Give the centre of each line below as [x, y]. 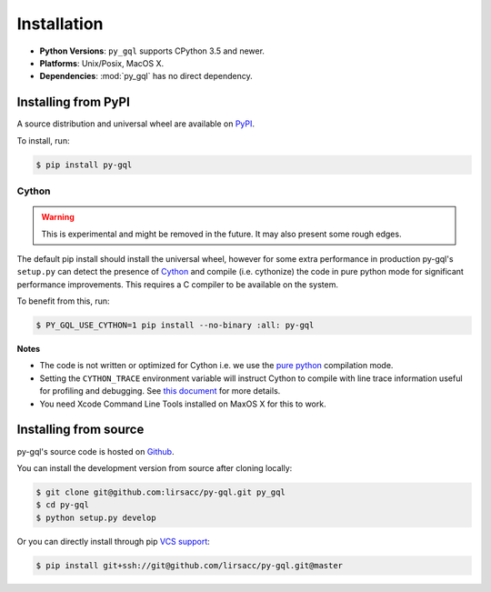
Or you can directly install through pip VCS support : [114, 541]
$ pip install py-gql [84, 165]
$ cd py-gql [63, 505]
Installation [60, 24]
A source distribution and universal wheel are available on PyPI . [135, 124]
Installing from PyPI [74, 102]
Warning [58, 217]
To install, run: [43, 140]
